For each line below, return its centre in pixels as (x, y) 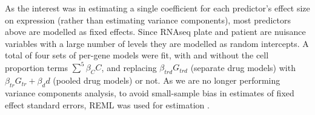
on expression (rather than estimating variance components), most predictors (148, 20)
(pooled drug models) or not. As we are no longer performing (167, 80)
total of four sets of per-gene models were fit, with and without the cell (137, 55)
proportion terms (37, 67)
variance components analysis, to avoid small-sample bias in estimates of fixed (150, 93)
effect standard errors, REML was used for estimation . (107, 104)
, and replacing (129, 67)
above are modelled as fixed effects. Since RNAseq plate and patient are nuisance (155, 32)
